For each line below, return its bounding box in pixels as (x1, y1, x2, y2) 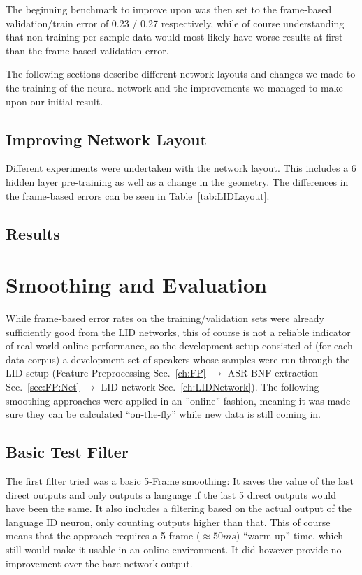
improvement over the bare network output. (6, 555, 193, 570)
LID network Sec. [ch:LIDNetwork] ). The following (101, 379, 319, 394)
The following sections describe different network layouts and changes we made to (6, 66, 356, 81)
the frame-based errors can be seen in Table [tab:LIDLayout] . (6, 188, 270, 203)
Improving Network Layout (6, 128, 207, 150)
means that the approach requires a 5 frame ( (6, 528, 201, 543)
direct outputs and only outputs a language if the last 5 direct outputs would (6, 487, 336, 502)
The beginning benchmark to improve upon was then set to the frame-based (6, 2, 332, 16)
